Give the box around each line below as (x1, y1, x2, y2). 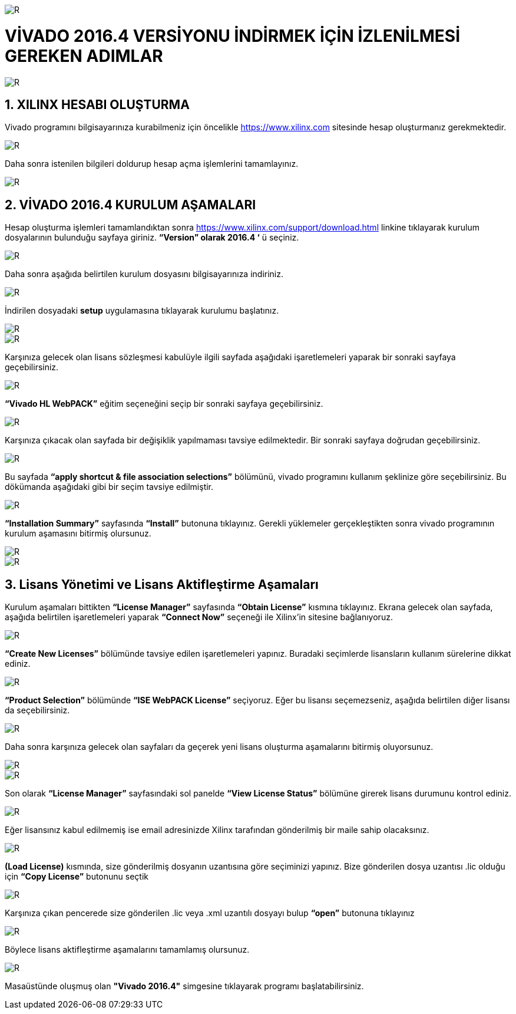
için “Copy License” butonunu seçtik (5, 871, 149, 882)
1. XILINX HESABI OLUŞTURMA (5, 97, 190, 112)
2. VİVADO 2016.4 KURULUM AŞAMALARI (5, 197, 256, 212)
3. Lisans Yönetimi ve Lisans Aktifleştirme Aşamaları (5, 577, 319, 592)
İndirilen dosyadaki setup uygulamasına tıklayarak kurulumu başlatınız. (5, 305, 279, 316)
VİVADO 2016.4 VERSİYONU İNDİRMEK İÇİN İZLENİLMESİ (5, 25, 461, 46)
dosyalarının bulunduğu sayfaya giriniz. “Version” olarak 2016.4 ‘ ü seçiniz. (5, 232, 299, 243)
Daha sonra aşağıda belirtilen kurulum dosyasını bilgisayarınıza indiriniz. (5, 269, 284, 279)
